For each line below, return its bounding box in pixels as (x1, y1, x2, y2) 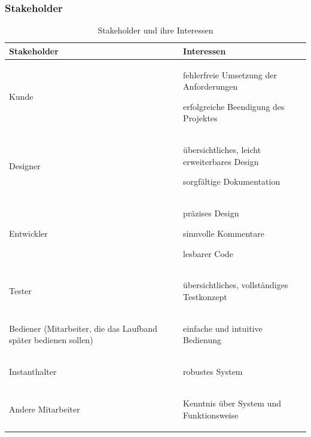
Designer (9, 159, 41, 172)
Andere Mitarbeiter (9, 402, 80, 415)
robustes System (183, 365, 243, 378)
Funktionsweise (183, 408, 239, 421)
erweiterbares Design (183, 155, 259, 167)
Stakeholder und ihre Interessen (97, 24, 214, 36)
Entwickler (9, 227, 48, 239)
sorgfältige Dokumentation (183, 175, 280, 188)
